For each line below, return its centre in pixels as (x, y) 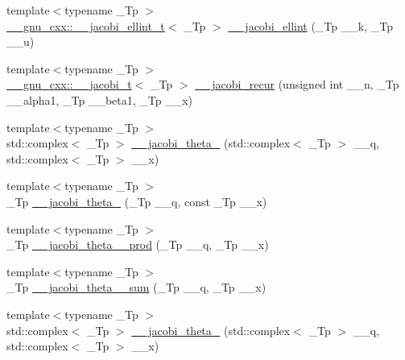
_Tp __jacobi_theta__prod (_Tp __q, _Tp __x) (138, 244)
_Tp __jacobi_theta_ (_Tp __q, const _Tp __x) (137, 201)
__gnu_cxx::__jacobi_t (69, 84)
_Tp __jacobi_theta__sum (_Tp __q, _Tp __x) (136, 287)
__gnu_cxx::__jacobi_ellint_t (86, 25)
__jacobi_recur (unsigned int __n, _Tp (297, 84)
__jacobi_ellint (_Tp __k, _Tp (310, 25)
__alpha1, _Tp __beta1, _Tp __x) (100, 99)
